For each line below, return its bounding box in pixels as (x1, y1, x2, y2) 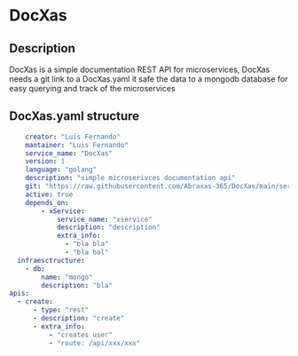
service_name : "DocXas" (25, 148, 114, 158)
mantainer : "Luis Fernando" (25, 140, 129, 149)
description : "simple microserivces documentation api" (25, 174, 237, 183)
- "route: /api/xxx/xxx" (48, 338, 141, 347)
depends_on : (25, 198, 69, 207)
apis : (9, 289, 29, 298)
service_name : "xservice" (56, 215, 153, 224)
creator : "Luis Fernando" (25, 132, 122, 141)
